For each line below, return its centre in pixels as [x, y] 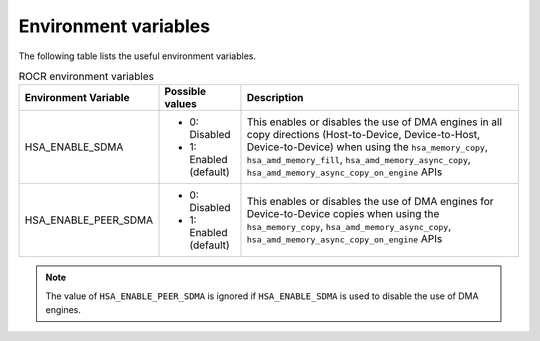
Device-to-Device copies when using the [343, 214]
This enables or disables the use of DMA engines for [370, 202]
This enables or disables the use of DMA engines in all [374, 122]
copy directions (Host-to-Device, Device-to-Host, [363, 135]
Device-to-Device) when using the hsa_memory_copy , [367, 147]
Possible [185, 92]
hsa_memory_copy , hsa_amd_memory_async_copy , [349, 227]
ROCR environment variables [86, 77]
